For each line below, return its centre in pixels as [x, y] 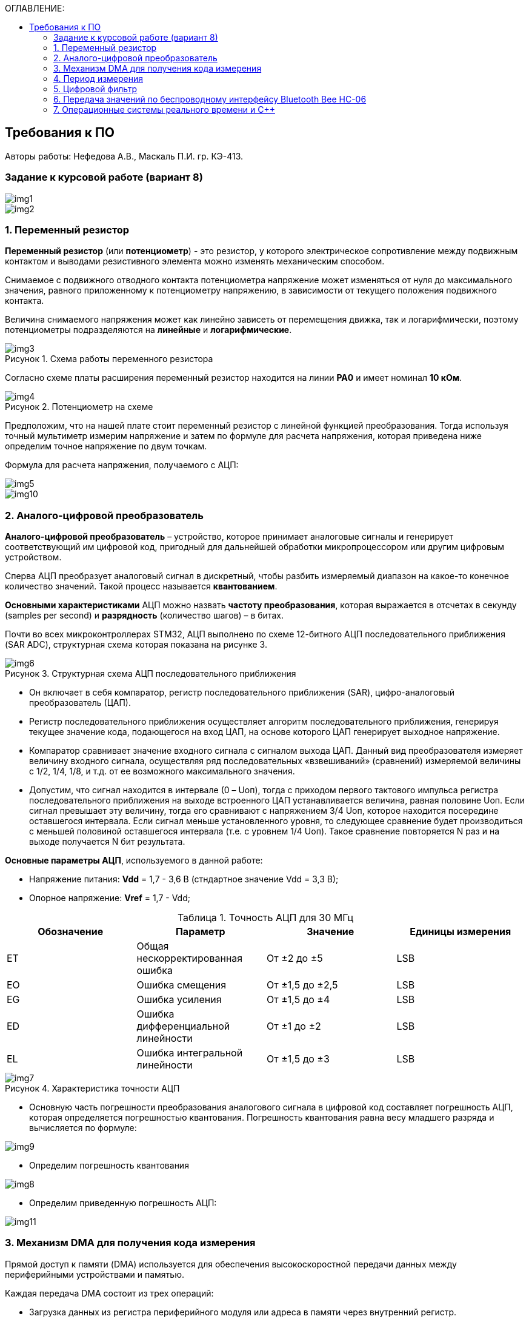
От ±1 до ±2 [294, 1026]
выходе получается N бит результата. [107, 842]
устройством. [33, 557]
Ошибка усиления [179, 1000]
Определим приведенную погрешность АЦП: [123, 1203]
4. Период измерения [98, 79]
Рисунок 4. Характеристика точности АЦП [92, 1089]
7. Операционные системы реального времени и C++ [164, 109]
